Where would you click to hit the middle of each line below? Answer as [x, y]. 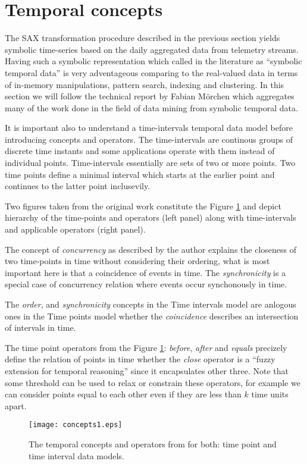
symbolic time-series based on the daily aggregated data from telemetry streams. [152, 49]
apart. [16, 405]
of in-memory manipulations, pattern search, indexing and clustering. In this [145, 84]
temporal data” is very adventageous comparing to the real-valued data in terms [151, 72]
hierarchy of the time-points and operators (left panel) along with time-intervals [151, 217]
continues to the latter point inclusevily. [78, 186]
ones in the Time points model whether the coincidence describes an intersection [152, 316]
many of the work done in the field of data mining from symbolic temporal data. [151, 107]
